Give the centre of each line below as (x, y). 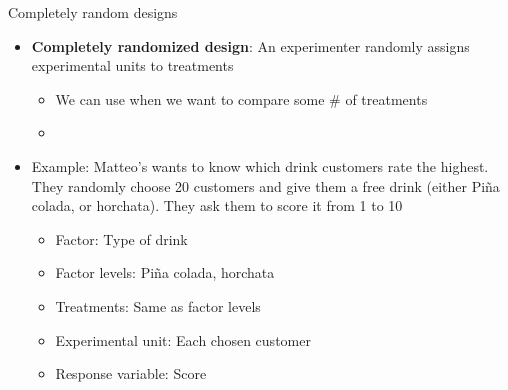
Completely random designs (93, 12)
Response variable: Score (131, 373)
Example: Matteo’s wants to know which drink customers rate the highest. (260, 165)
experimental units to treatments (132, 65)
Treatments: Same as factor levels (158, 305)
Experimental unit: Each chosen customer (183, 339)
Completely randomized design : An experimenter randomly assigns (250, 45)
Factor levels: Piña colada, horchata (165, 272)
